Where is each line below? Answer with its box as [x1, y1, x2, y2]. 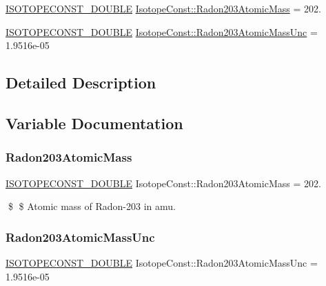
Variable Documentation [6, 112, 183, 133]
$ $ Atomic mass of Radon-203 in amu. [8, 199, 176, 213]
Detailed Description [6, 72, 156, 93]
